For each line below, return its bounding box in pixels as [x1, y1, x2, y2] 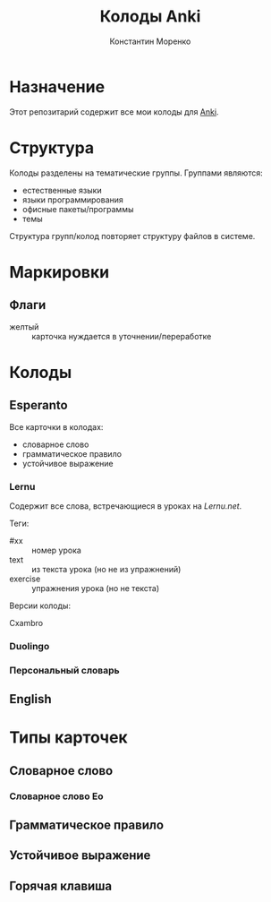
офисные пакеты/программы [21, 203, 134, 214]
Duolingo [9, 640, 50, 652]
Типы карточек [9, 727, 128, 748]
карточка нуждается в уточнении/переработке [31, 331, 212, 341]
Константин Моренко [109, 36, 191, 47]
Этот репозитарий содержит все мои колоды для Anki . [9, 106, 219, 117]
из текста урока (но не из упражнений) [31, 563, 182, 574]
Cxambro [9, 617, 43, 628]
